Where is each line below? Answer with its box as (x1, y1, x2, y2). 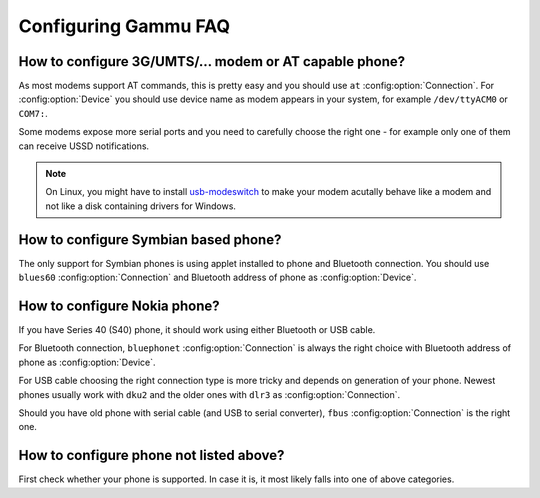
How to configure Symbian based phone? (18, 231, 282, 248)
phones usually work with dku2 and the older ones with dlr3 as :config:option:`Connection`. (18, 388, 401, 400)
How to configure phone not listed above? (18, 447, 285, 464)
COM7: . (18, 107, 49, 119)
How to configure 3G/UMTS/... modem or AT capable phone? (18, 53, 406, 70)
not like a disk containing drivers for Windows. (45, 200, 237, 212)
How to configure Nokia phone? (18, 297, 220, 314)
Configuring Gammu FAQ (18, 15, 231, 37)
